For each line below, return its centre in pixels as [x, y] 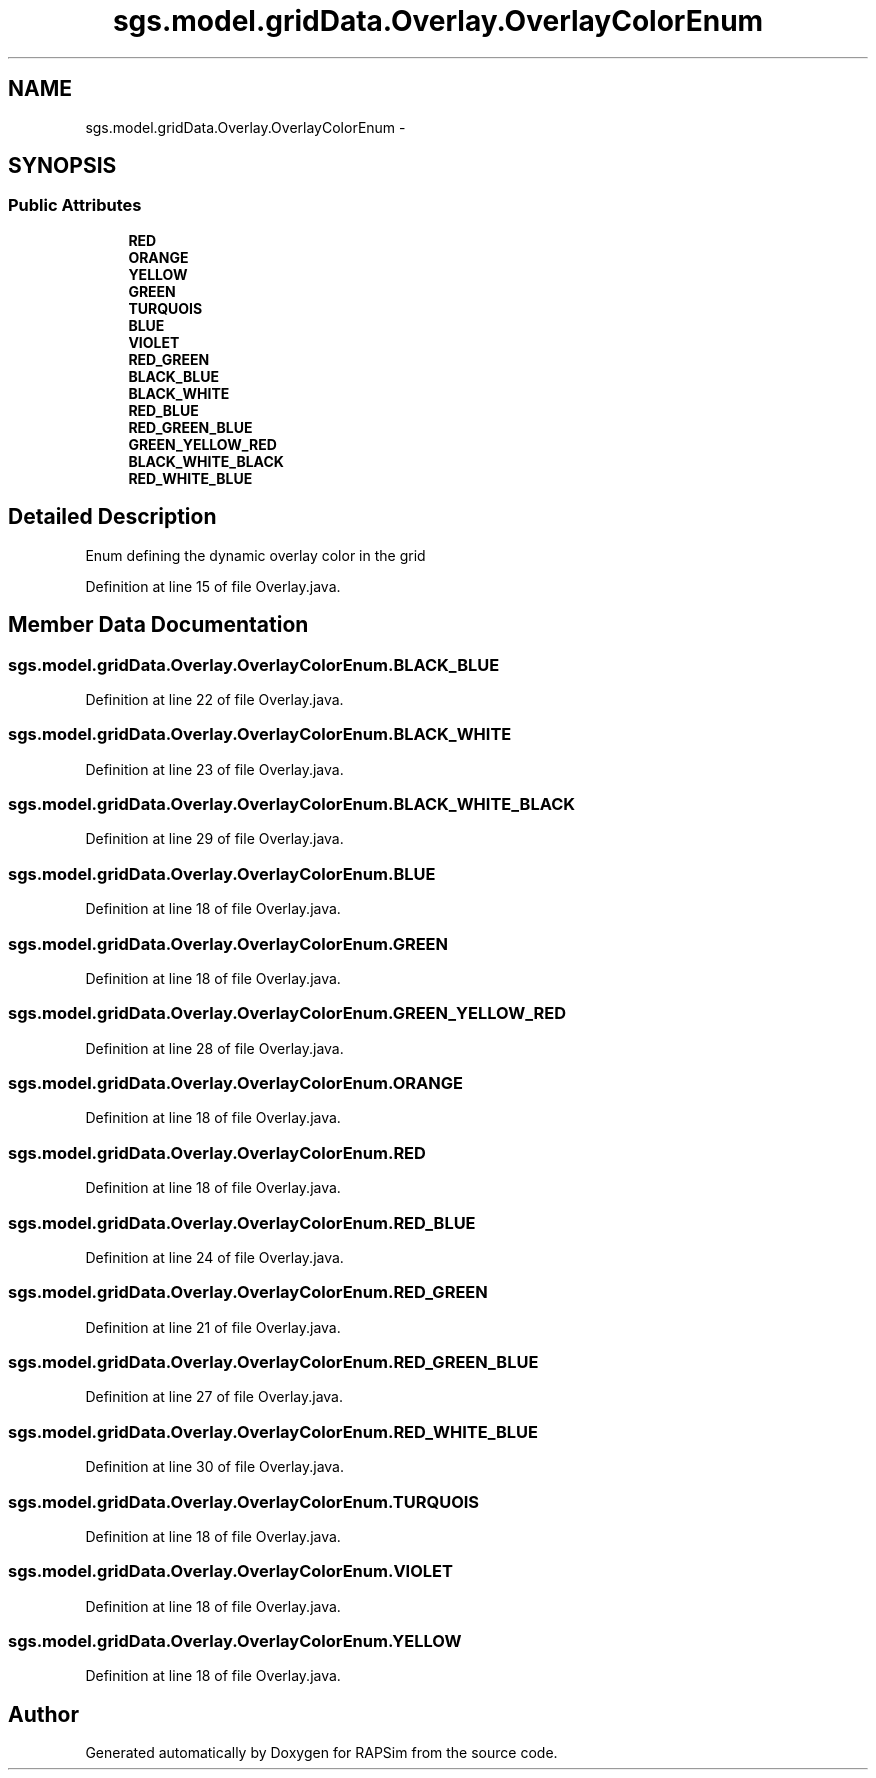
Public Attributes [75, 205]
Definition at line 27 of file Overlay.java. [214, 1397]
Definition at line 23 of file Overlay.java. [214, 769]
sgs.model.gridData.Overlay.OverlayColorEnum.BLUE [222, 873]
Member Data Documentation [158, 625]
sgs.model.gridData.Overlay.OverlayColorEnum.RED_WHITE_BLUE [273, 1431]
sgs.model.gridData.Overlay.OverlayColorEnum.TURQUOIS [244, 1501]
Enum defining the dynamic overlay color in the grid [255, 555]
